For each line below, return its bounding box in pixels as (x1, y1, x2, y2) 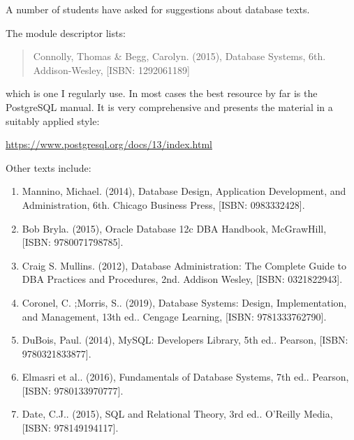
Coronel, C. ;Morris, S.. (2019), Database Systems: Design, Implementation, (22, 295, 347, 309)
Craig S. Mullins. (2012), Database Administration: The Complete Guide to (22, 258, 346, 272)
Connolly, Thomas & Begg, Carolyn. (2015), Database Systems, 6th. (33, 49, 326, 64)
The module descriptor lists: (6, 25, 126, 40)
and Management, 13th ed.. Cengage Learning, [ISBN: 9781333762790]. (22, 309, 327, 323)
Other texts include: (6, 160, 91, 175)
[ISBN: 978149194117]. (22, 420, 119, 435)
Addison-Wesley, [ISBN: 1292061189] (33, 62, 190, 77)
